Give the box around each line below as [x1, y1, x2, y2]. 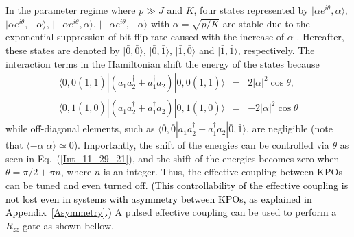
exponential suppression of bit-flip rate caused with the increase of [5, 29, 285, 44]
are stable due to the [222, 16, 310, 30]
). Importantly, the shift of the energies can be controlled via [73, 138, 329, 152]
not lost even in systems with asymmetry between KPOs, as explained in [5, 191, 312, 205]
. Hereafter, [296, 29, 344, 44]
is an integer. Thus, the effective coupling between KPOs [103, 164, 342, 179]
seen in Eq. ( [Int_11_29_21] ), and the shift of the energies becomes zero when [5, 151, 340, 165]
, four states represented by [193, 3, 309, 16]
